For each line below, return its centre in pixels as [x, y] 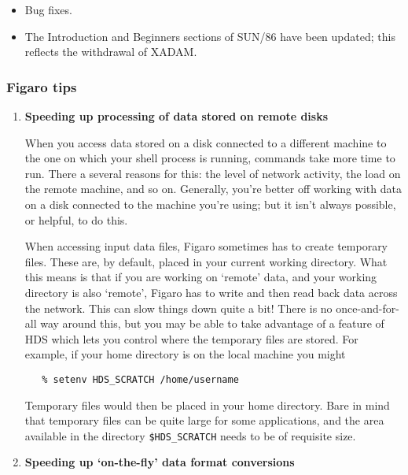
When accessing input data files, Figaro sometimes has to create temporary [206, 246]
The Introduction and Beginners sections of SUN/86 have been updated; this [210, 36]
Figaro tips [42, 86]
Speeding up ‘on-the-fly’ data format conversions [160, 462]
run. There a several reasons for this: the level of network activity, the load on [213, 173]
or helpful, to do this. [76, 219]
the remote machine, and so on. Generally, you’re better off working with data [213, 189]
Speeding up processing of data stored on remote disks [176, 116]
